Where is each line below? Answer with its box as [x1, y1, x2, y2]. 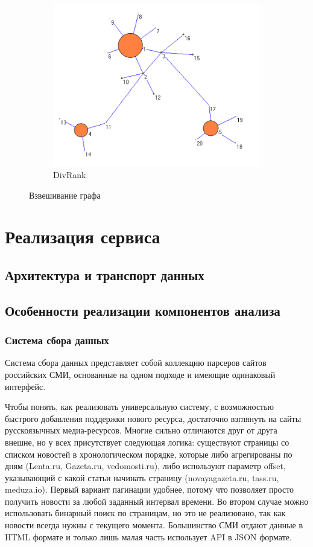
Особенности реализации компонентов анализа [5, 301, 280, 319]
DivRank [53, 168, 86, 181]
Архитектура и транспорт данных [5, 265, 204, 284]
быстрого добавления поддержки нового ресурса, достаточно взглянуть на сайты [5, 412, 302, 424]
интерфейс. [5, 380, 46, 392]
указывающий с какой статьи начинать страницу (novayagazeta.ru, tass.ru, [5, 471, 279, 484]
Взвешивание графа [29, 188, 101, 201]
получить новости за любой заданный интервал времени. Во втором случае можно [5, 494, 309, 507]
